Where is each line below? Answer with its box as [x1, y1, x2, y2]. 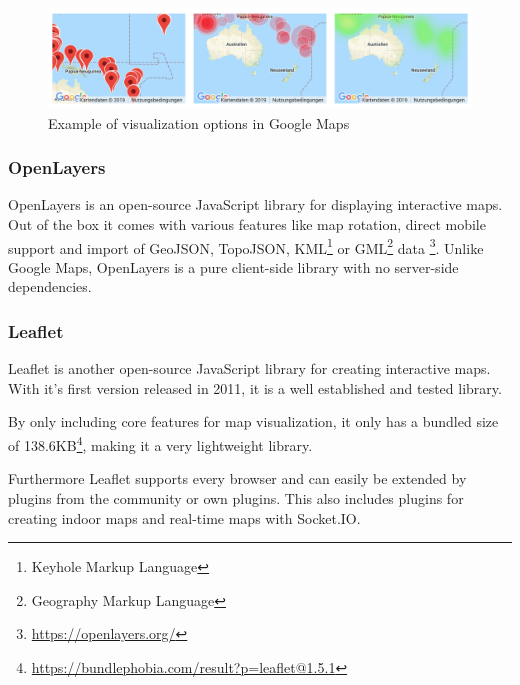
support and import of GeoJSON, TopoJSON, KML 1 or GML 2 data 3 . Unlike [8, 234, 484, 258]
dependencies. [8, 276, 92, 297]
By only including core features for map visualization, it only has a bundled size [8, 411, 499, 432]
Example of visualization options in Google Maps [48, 112, 350, 133]
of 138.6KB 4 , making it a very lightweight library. [8, 432, 313, 455]
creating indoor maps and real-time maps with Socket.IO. [8, 507, 361, 528]
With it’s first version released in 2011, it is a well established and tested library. [8, 377, 502, 398]
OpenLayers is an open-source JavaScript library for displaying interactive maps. [8, 194, 503, 215]
